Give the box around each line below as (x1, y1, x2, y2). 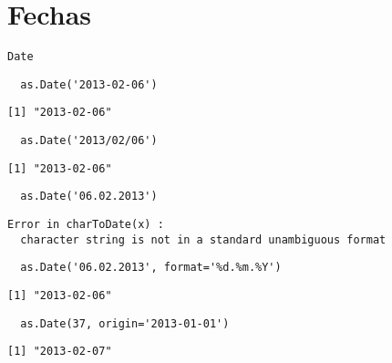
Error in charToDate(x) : (7, 218, 164, 232)
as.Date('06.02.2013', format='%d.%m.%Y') (20, 261, 282, 275)
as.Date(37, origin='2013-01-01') (20, 316, 230, 330)
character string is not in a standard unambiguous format (20, 233, 387, 246)
